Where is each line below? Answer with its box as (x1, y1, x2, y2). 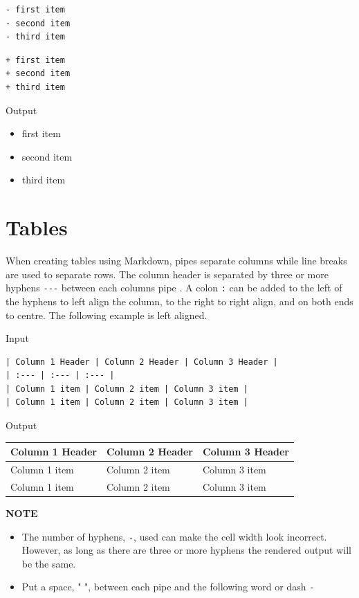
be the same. (21, 556, 76, 570)
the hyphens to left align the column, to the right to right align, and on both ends (6, 293, 353, 308)
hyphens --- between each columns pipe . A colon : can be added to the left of (6, 280, 342, 295)
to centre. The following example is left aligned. (6, 307, 208, 322)
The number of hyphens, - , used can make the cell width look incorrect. (21, 529, 327, 543)
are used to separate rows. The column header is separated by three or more (6, 266, 329, 281)
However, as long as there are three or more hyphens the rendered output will (21, 543, 351, 557)
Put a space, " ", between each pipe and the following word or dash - (21, 579, 315, 594)
